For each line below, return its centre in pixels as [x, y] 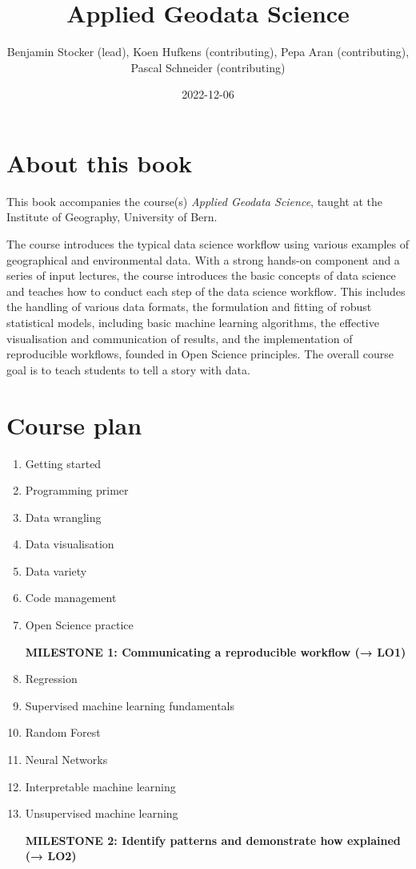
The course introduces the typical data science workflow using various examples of [208, 244]
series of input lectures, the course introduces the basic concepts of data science [201, 275]
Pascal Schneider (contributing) [208, 67]
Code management [71, 598]
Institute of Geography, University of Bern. [112, 217]
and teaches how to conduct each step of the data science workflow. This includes [206, 291]
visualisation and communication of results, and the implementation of [180, 338]
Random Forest [63, 732]
